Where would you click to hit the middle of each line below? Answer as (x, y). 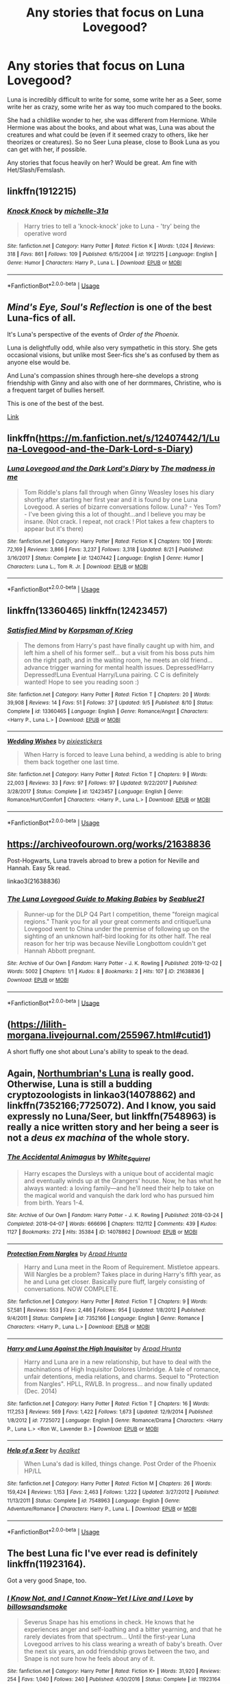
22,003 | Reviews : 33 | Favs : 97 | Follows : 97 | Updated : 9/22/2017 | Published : (102, 783)
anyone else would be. (39, 363)
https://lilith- (39, 1024)
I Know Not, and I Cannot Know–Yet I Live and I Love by (100, 1598)
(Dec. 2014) (40, 1391)
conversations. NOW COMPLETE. (71, 1289)
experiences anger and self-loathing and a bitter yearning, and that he (123, 1629)
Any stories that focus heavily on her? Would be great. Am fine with (102, 162)
